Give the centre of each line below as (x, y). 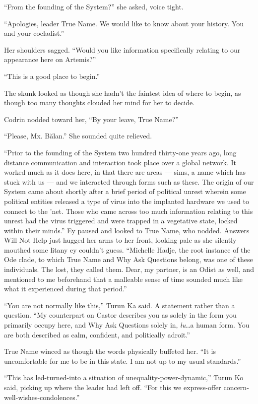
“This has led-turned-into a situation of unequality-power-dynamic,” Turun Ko (124, 377)
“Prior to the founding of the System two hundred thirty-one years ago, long (120, 152)
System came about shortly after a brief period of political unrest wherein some (125, 191)
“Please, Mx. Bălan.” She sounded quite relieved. (78, 136)
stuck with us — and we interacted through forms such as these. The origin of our (129, 181)
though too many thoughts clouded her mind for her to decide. (99, 102)
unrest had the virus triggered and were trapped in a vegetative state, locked (121, 221)
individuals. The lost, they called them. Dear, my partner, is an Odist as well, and (129, 269)
